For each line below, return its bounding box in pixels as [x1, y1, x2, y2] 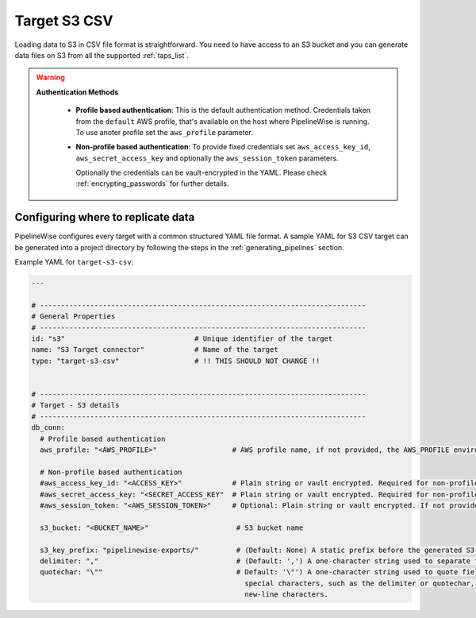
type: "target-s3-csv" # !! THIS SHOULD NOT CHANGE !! [31, 356, 321, 365]
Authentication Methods [36, 87, 119, 97]
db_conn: [31, 423, 66, 432]
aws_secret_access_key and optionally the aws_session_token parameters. [75, 153, 339, 163]
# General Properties [31, 312, 116, 321]
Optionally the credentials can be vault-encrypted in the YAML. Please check [75, 168, 328, 178]
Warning [36, 72, 65, 83]
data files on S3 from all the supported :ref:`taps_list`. [14, 50, 190, 60]
